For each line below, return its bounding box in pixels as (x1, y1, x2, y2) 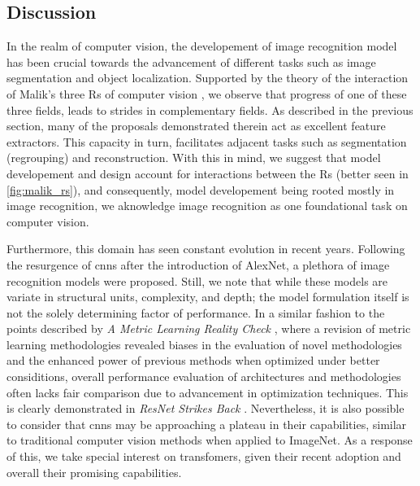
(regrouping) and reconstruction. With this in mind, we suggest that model (6, 149, 381, 166)
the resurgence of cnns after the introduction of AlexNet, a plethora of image (6, 256, 390, 273)
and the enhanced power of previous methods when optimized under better (6, 352, 380, 369)
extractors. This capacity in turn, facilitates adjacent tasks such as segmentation (6, 133, 407, 150)
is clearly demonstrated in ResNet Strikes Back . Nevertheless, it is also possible (6, 400, 405, 417)
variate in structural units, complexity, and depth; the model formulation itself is (6, 288, 409, 305)
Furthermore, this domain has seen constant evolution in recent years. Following (6, 240, 405, 257)
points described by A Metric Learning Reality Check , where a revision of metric (6, 320, 411, 337)
